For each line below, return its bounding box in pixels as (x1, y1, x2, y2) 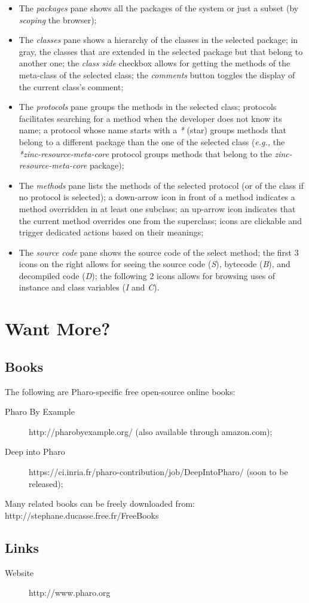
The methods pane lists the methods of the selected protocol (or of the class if (19, 179, 304, 191)
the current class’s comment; (19, 80, 124, 93)
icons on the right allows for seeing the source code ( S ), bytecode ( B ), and (19, 258, 290, 270)
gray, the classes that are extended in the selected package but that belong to (19, 45, 303, 57)
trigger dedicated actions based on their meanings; (19, 226, 204, 238)
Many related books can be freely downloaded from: (5, 497, 195, 510)
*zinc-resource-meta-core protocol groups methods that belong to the (19, 147, 272, 160)
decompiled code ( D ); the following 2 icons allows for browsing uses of (19, 269, 276, 281)
